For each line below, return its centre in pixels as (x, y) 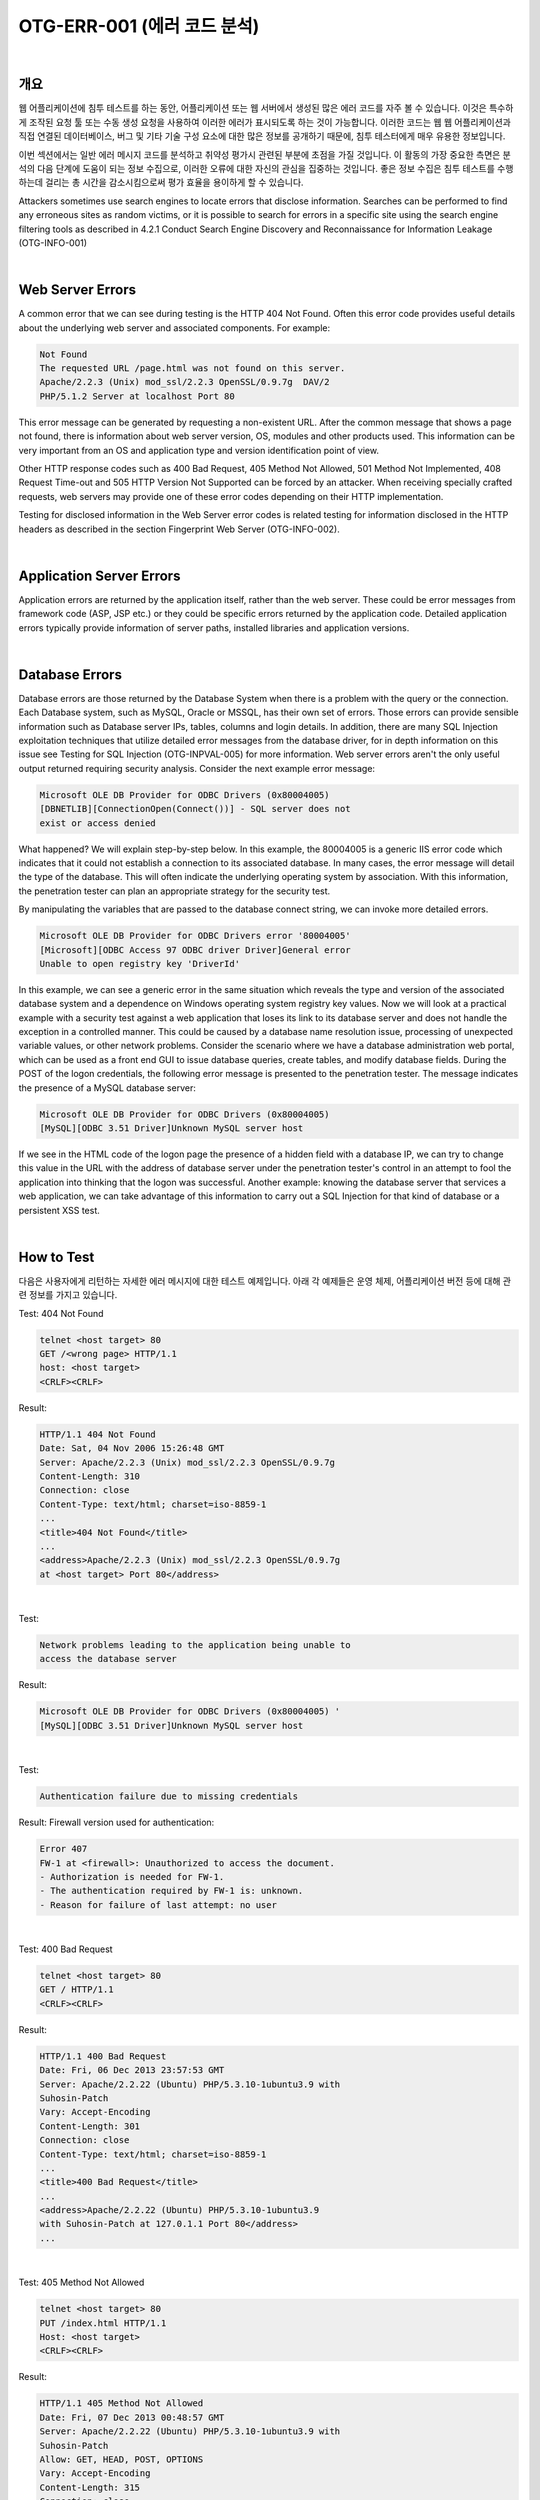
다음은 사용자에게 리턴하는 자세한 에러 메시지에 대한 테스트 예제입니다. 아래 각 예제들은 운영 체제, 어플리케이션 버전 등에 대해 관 (265, 1281)
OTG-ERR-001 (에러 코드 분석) (139, 26)
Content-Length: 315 (89, 2487)
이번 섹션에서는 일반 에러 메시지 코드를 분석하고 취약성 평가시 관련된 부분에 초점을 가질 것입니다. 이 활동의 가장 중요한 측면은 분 (265, 154)
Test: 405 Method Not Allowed (81, 2282)
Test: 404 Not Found (61, 1313)
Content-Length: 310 (89, 1476)
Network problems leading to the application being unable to (195, 1645)
